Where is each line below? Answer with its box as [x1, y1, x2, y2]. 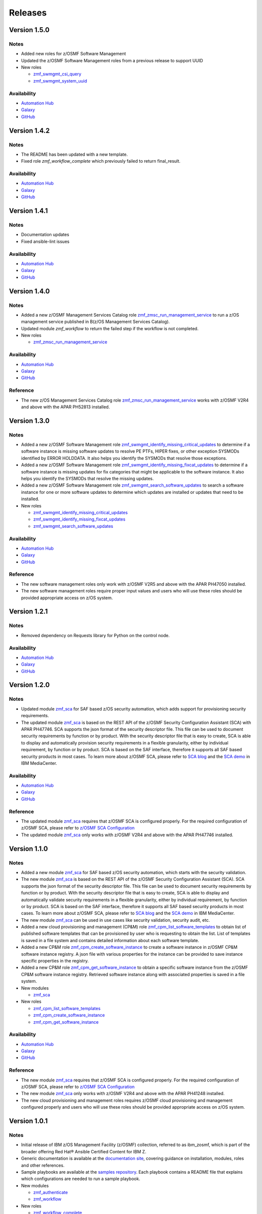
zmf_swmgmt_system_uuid [33, 78, 87, 84]
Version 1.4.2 [9, 126, 50, 135]
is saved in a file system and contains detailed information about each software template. [21, 937, 199, 943]
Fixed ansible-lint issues [21, 238, 70, 244]
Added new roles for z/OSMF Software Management [21, 51, 126, 57]
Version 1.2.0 [9, 681, 50, 689]
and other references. [21, 1162, 65, 1168]
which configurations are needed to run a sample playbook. [21, 1176, 140, 1182]
